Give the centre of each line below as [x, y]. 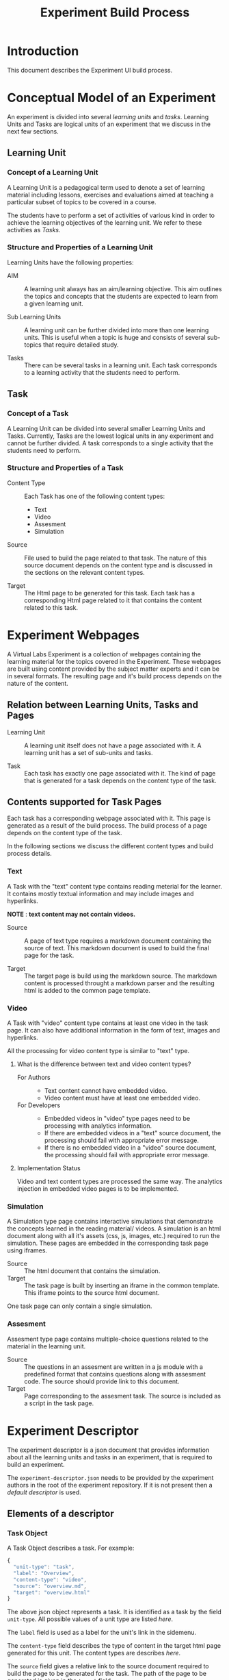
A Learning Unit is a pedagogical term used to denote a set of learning [106, 187]
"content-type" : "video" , [50, 1580]
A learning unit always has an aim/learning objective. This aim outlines [123, 288]
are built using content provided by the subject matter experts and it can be [113, 669]
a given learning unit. [54, 304]
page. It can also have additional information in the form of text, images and [113, 1030]
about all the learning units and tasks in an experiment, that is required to [110, 1457]
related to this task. [51, 607]
